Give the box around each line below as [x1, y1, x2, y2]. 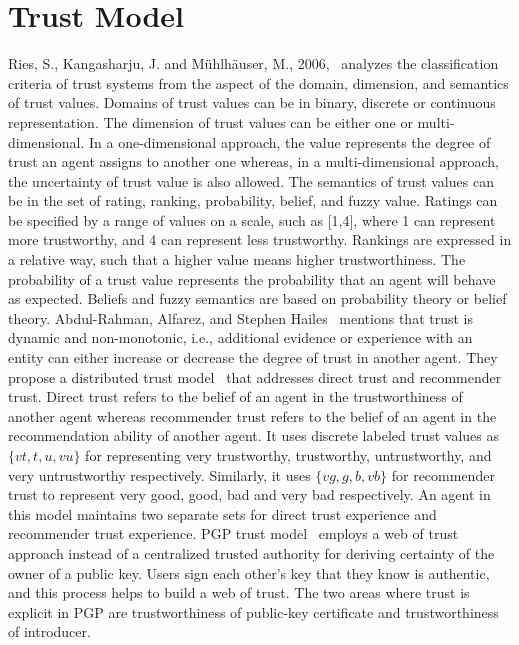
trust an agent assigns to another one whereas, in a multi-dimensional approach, [8, 151, 500, 172]
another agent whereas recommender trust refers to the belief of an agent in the [8, 405, 497, 426]
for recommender [391, 464, 495, 485]
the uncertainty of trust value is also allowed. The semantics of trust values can [8, 170, 494, 191]
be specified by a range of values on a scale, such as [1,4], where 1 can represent [8, 209, 496, 230]
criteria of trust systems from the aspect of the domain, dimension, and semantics [8, 72, 509, 93]
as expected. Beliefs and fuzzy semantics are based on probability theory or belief [8, 288, 507, 309]
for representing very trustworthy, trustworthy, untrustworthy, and [85, 445, 492, 465]
